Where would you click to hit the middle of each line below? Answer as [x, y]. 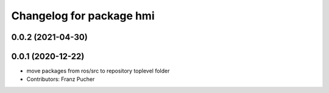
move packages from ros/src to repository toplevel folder [98, 71]
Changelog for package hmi [83, 16]
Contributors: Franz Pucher [61, 79]
